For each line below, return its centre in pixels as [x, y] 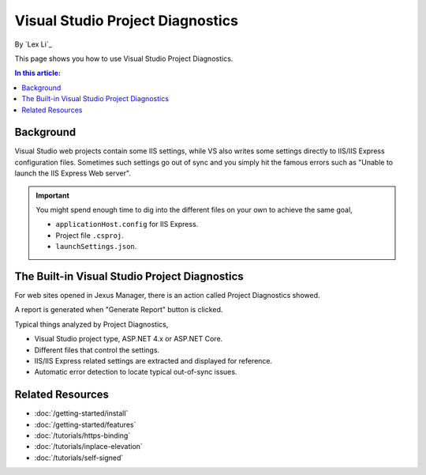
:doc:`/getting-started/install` [81, 413]
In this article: [37, 73]
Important [53, 195]
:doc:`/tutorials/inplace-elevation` [89, 447]
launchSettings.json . [96, 247]
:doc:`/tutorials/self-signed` [79, 458]
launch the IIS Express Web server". [73, 173]
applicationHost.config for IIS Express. [127, 224]
